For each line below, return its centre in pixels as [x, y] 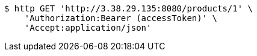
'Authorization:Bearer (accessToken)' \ [121, 18]
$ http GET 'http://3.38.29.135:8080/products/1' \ [129, 8]
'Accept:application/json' [88, 28]
